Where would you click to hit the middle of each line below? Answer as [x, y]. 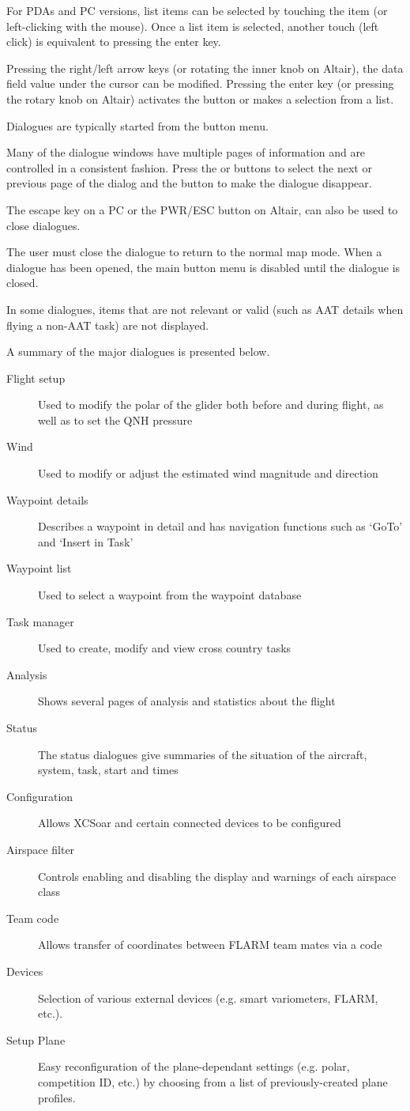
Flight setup [36, 378]
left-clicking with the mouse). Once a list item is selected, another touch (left [193, 26]
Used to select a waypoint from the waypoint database [170, 595]
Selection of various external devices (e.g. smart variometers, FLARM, [208, 998]
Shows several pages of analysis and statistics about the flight [187, 701]
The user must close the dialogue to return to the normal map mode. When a [194, 252]
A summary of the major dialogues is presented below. [138, 351]
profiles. [57, 1097]
